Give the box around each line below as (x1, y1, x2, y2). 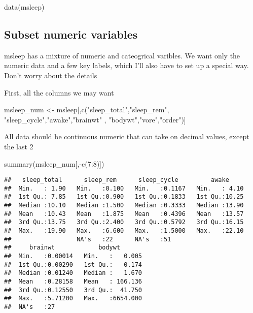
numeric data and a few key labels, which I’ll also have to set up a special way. (4, 60, 249, 71)
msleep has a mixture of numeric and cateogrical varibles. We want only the (4, 50, 240, 60)
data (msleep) (4, 2, 45, 12)
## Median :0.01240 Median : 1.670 (4, 269, 142, 277)
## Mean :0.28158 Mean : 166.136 (4, 278, 142, 286)
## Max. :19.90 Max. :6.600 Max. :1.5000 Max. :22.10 (4, 227, 244, 235)
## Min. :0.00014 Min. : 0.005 (4, 253, 142, 260)
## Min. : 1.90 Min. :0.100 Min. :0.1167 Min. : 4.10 (4, 184, 244, 192)
